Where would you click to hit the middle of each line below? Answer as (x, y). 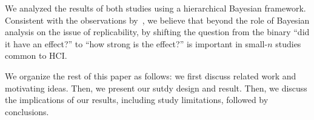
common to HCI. (36, 55)
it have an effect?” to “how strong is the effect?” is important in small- (136, 43)
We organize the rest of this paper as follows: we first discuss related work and (151, 75)
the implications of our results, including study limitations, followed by (137, 100)
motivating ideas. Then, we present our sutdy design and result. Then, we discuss (156, 88)
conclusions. (27, 111)
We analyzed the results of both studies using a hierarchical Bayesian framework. (155, 8)
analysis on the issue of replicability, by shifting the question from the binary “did (157, 32)
